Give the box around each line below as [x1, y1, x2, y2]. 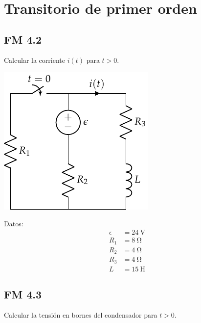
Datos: [4, 218, 23, 228]
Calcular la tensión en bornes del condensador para [4, 310, 157, 320]
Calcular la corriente [4, 54, 65, 65]
